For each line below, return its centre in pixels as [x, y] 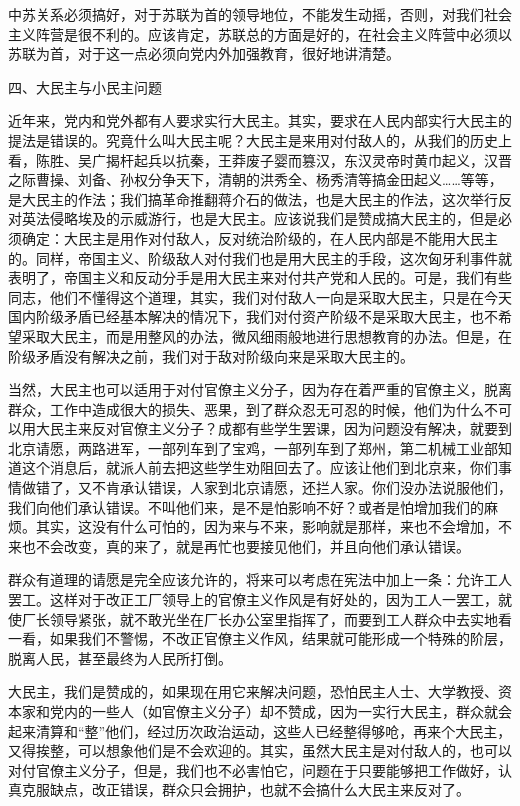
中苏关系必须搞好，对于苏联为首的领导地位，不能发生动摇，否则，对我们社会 [260, 14]
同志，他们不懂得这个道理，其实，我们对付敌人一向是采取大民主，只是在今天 [260, 296]
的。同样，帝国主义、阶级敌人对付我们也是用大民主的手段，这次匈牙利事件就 [260, 257]
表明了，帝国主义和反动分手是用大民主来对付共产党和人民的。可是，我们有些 [260, 277]
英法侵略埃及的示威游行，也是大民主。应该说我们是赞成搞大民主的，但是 [259, 218]
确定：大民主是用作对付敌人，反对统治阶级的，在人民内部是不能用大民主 [259, 237]
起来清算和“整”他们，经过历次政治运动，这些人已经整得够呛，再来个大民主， [260, 730]
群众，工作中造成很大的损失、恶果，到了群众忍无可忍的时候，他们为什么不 [253, 408]
